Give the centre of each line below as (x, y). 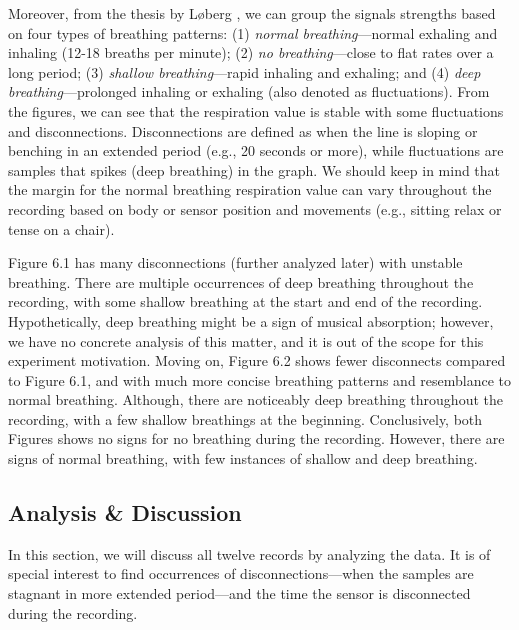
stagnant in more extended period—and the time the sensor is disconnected (239, 593)
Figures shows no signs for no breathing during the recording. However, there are (256, 438)
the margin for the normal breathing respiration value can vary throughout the (250, 189)
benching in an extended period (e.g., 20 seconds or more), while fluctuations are (256, 150)
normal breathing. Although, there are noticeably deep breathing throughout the (255, 399)
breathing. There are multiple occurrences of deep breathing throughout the (241, 281)
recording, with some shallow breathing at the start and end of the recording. (245, 301)
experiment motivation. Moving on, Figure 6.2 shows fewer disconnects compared (257, 360)
